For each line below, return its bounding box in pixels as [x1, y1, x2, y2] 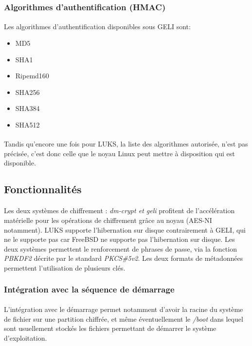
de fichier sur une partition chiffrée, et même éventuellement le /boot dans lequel [4, 313, 243, 324]
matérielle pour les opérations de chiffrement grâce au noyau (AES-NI [4, 215, 212, 225]
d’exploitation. [4, 332, 47, 343]
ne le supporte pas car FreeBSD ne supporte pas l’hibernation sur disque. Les [4, 234, 235, 244]
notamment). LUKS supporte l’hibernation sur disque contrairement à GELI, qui [4, 224, 246, 235]
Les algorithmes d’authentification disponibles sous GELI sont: [4, 21, 191, 32]
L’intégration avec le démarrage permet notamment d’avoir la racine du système [4, 304, 243, 314]
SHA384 [15, 103, 40, 113]
